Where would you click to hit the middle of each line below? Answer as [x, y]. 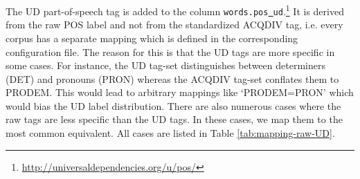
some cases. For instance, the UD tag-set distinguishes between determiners [165, 65]
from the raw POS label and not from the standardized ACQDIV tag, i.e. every [174, 25]
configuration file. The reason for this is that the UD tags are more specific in [170, 51]
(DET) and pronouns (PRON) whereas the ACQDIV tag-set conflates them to [172, 78]
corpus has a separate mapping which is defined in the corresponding [152, 38]
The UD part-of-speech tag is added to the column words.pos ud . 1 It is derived [175, 10]
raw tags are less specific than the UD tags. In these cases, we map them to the [174, 119]
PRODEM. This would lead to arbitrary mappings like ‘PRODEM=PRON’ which [180, 92]
